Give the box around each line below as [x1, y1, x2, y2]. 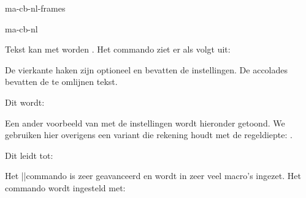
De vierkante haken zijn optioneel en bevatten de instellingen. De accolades [5, 63, 288, 76]
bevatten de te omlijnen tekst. [5, 75, 118, 88]
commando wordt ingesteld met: [5, 181, 126, 194]
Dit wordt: [5, 95, 45, 108]
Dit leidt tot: [5, 148, 53, 161]
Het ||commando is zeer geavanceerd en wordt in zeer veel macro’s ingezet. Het [5, 169, 301, 182]
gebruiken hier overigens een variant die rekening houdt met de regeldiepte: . [5, 128, 293, 141]
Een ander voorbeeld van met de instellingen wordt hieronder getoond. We [5, 116, 285, 129]
